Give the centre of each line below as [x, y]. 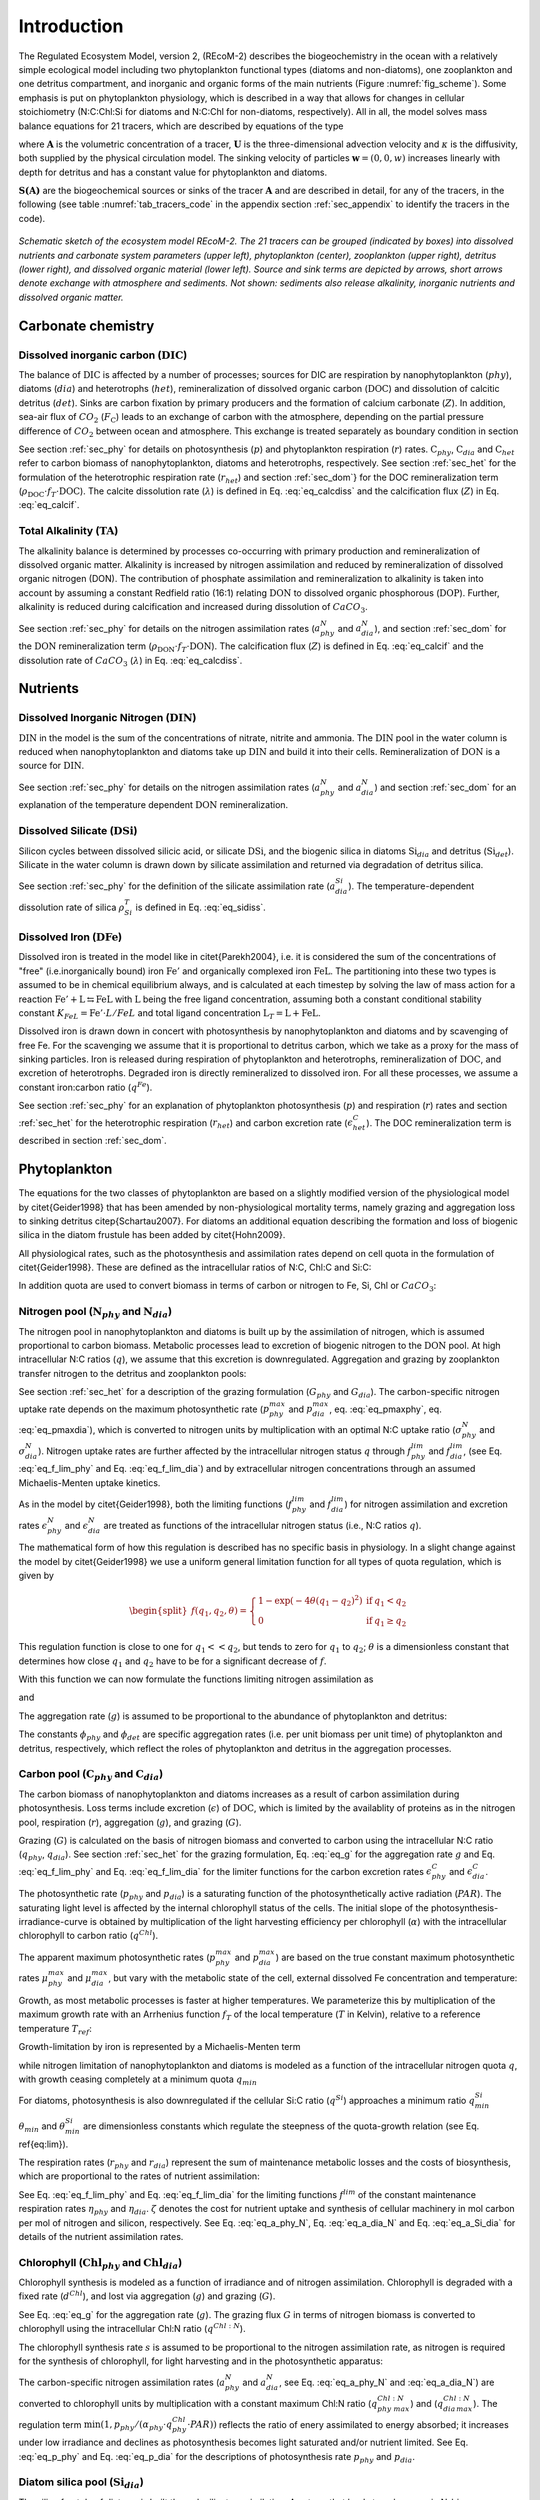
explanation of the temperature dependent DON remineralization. [153, 805]
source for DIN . [51, 766]
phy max [393, 2409]
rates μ [33, 1978]
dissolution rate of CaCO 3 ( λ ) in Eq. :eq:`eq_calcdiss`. [130, 661]
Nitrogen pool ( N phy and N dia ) [95, 1312]
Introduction [71, 26]
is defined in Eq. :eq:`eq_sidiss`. [201, 907]
